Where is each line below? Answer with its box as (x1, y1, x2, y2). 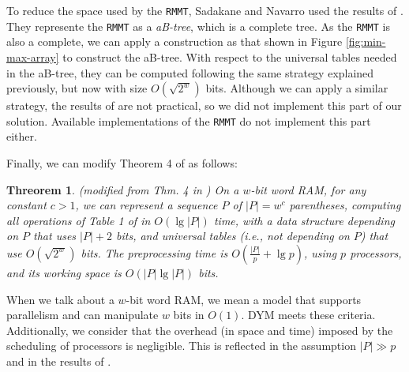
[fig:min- (345, 33, 386, 50)
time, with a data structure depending (213, 212, 395, 228)
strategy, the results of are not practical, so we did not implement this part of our (6, 97, 402, 114)
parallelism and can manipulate (6, 306, 159, 323)
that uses (33, 227, 77, 244)
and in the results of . (6, 352, 111, 369)
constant (6, 197, 47, 213)
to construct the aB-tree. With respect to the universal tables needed (62, 48, 397, 65)
